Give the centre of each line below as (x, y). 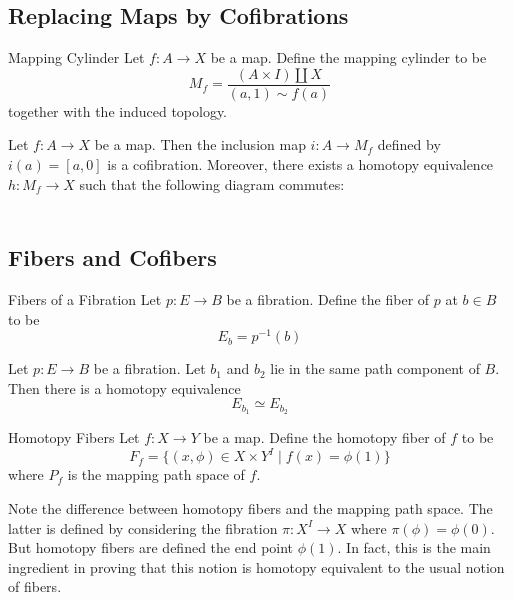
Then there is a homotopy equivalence (124, 387)
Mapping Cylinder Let (76, 57)
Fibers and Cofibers (112, 257)
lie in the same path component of (375, 368)
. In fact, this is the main (414, 547)
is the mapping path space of (156, 474)
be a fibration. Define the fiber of (328, 299)
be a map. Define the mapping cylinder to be (348, 57)
